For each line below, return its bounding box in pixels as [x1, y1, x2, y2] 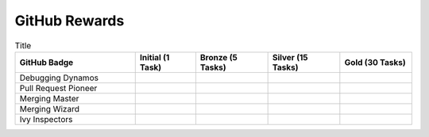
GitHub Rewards [14, 12, 125, 29]
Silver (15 [272, 51, 309, 63]
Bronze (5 [199, 51, 238, 63]
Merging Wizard [19, 103, 79, 114]
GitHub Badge [19, 56, 74, 67]
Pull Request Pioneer [19, 82, 98, 93]
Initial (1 [139, 51, 170, 63]
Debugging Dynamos [19, 72, 99, 83]
